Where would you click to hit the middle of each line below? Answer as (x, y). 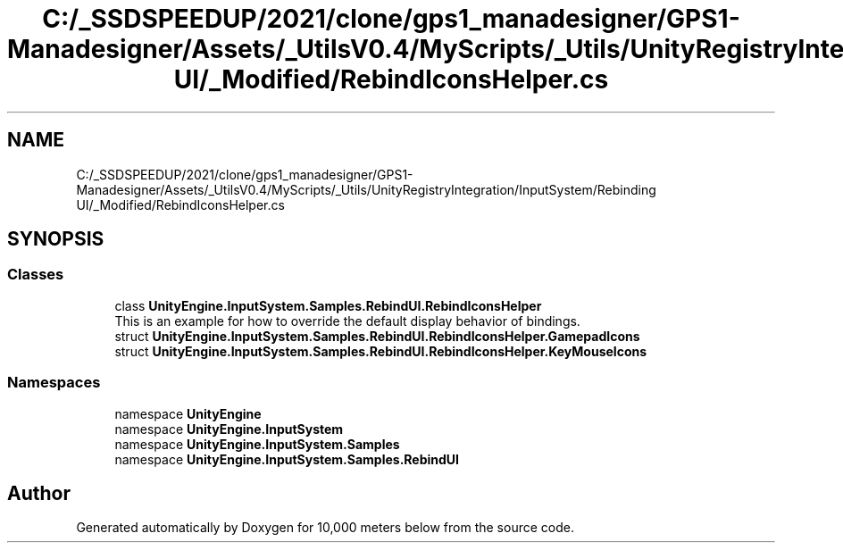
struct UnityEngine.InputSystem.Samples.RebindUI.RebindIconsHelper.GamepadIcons (377, 336)
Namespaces (54, 383)
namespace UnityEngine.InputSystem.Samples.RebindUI (287, 459)
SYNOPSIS (56, 239)
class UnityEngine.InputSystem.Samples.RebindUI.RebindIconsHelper (328, 305)
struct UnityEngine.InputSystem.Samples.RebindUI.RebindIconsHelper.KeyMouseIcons (381, 351)
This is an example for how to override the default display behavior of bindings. (347, 321)
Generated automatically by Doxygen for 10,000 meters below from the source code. (325, 528)
